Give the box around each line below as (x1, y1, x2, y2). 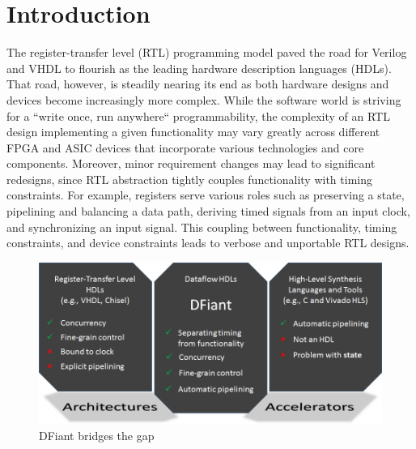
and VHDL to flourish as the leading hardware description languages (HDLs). (6, 59, 392, 76)
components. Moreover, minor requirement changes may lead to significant (6, 155, 376, 172)
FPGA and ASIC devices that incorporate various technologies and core (6, 139, 364, 156)
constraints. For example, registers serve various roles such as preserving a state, (6, 186, 405, 203)
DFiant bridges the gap (39, 427, 155, 444)
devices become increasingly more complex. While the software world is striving (6, 91, 401, 108)
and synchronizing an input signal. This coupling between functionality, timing (6, 218, 397, 235)
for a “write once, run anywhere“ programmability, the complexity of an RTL (6, 107, 390, 124)
